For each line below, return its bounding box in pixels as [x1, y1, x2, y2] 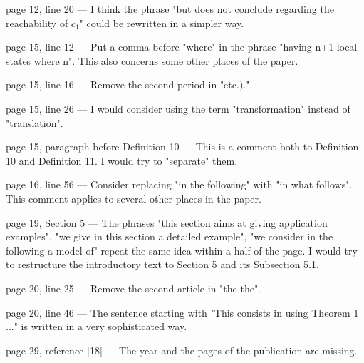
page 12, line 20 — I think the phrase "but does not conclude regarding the [6, 1, 334, 16]
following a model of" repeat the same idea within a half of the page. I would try [6, 242, 358, 257]
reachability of [6, 15, 68, 30]
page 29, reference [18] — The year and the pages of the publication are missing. [6, 342, 358, 357]
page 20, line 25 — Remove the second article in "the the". [6, 280, 261, 295]
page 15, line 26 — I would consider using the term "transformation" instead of [6, 101, 350, 116]
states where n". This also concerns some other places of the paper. [6, 53, 298, 68]
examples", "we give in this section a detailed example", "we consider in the [6, 229, 333, 244]
